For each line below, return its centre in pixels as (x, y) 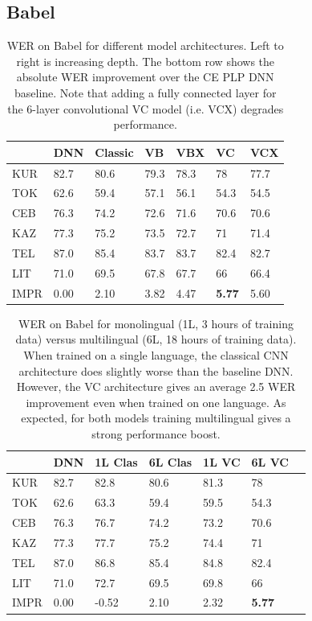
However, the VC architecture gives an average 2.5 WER (156, 387)
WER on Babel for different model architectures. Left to (145, 45)
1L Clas (116, 461)
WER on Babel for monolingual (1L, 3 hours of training (156, 323)
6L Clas (170, 461)
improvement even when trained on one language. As (156, 402)
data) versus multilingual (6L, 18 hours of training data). (156, 339)
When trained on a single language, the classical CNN (156, 354)
